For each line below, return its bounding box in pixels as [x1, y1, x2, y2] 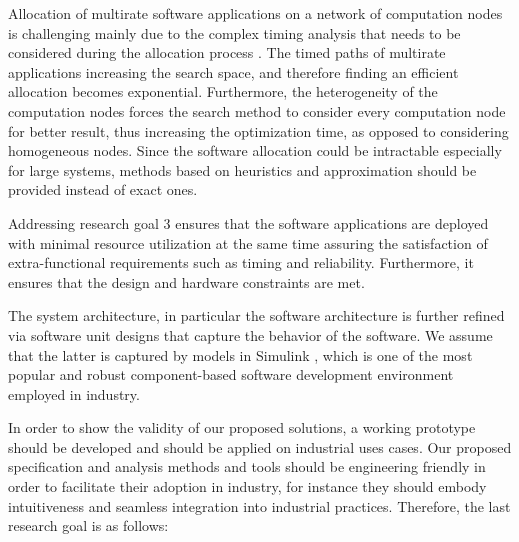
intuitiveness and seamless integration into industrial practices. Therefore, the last [8, 495, 511, 516]
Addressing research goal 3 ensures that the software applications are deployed [8, 212, 489, 233]
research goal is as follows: [8, 515, 169, 536]
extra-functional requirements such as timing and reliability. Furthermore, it [8, 252, 474, 273]
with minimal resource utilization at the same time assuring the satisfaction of [8, 232, 488, 253]
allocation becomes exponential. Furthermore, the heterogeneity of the [8, 81, 438, 102]
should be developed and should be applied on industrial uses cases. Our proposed [8, 436, 512, 457]
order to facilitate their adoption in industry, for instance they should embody [8, 476, 487, 497]
